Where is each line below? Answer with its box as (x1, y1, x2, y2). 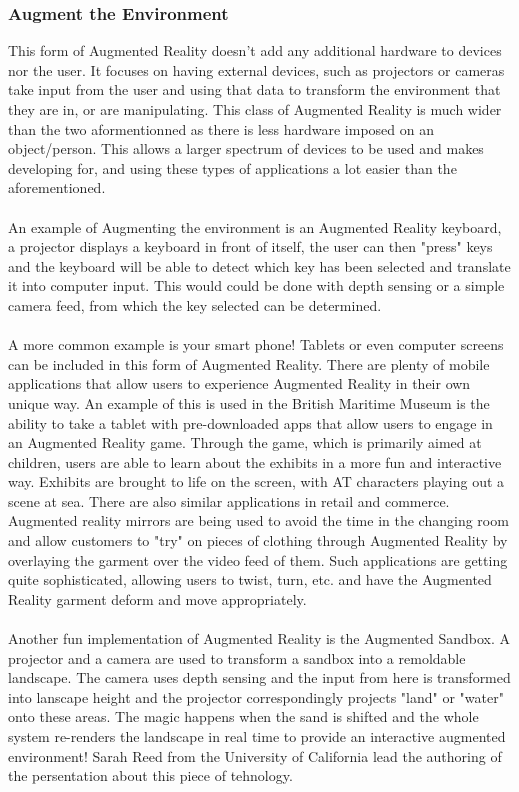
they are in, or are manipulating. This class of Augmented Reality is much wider (8, 99, 502, 119)
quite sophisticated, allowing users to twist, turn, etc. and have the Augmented (8, 569, 492, 590)
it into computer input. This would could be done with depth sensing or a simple (8, 275, 505, 296)
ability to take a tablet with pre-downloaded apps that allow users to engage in (8, 412, 493, 433)
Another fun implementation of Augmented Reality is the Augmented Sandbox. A (8, 628, 510, 649)
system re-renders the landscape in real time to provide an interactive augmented (8, 726, 506, 746)
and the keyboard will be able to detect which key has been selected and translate (8, 255, 511, 276)
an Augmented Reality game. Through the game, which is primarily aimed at (8, 432, 482, 453)
